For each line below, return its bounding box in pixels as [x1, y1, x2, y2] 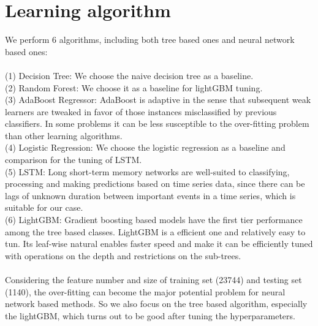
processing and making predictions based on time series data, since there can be [5, 177, 305, 190]
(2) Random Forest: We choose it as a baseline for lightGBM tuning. [5, 81, 263, 94]
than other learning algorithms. [5, 129, 123, 142]
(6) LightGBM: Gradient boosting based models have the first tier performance [5, 213, 303, 226]
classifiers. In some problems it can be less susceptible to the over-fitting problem [5, 117, 309, 130]
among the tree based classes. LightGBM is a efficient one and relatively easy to [5, 225, 306, 238]
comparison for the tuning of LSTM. [5, 153, 142, 166]
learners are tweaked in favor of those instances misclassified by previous [5, 105, 277, 118]
